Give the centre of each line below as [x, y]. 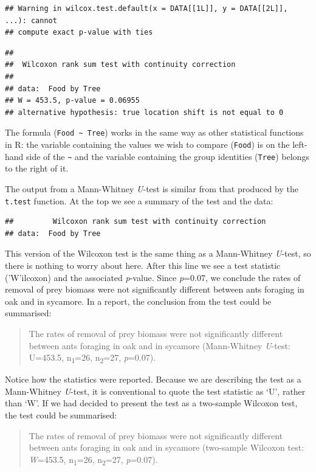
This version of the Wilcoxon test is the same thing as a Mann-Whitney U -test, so [158, 253]
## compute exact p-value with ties [79, 33]
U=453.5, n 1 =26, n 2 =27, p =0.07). [92, 358]
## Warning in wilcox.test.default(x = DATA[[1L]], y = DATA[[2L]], [146, 9]
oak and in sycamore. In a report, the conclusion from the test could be [138, 301]
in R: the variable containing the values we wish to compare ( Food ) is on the [147, 144]
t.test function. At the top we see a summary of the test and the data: [139, 200]
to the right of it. [37, 168]
